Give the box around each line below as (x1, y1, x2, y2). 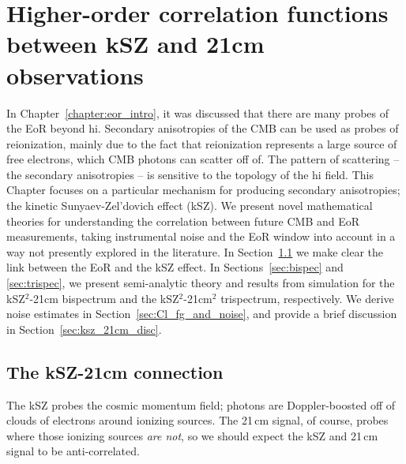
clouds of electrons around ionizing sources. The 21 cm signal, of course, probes (6, 412, 389, 428)
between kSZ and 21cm (6, 28, 265, 60)
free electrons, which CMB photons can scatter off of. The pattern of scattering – (6, 151, 400, 167)
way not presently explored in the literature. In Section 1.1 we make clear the (6, 243, 384, 260)
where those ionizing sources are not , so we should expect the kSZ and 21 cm (6, 427, 378, 443)
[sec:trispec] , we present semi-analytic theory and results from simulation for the (6, 275, 395, 291)
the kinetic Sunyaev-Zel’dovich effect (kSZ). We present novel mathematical (6, 197, 373, 214)
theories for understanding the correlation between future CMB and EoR (6, 212, 360, 229)
